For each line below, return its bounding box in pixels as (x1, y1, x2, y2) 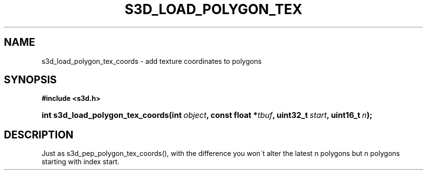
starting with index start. (41, 157, 119, 166)
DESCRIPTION (4, 128, 74, 141)
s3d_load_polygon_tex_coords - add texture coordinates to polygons (41, 57, 262, 65)
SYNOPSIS (4, 74, 57, 86)
